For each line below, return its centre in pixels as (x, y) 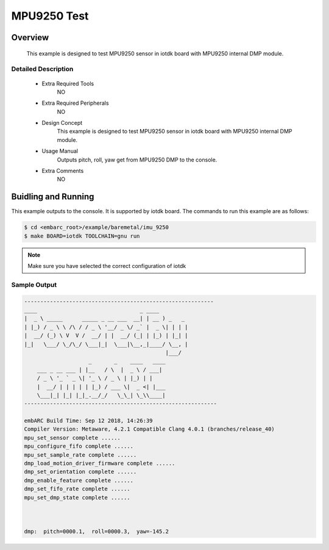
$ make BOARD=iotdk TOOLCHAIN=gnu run (82, 236)
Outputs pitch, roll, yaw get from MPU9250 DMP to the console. (137, 160)
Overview (30, 37)
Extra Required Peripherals (75, 103)
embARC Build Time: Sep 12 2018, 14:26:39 (88, 421)
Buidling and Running (53, 197)
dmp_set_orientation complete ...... (80, 472)
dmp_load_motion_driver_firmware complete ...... (100, 464)
